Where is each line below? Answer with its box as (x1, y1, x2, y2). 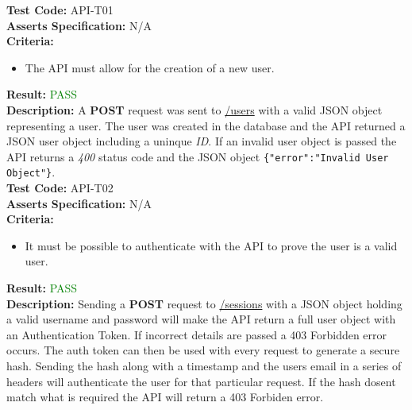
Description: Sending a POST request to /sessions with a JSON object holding (6, 295, 402, 311)
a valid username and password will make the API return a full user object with (6, 311, 396, 327)
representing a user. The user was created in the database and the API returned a (6, 117, 406, 133)
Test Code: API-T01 (6, 2, 114, 17)
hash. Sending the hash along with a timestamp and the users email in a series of (6, 358, 402, 373)
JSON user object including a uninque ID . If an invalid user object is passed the (6, 133, 397, 149)
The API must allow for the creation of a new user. (25, 59, 275, 75)
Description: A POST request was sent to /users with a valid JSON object (6, 101, 383, 118)
